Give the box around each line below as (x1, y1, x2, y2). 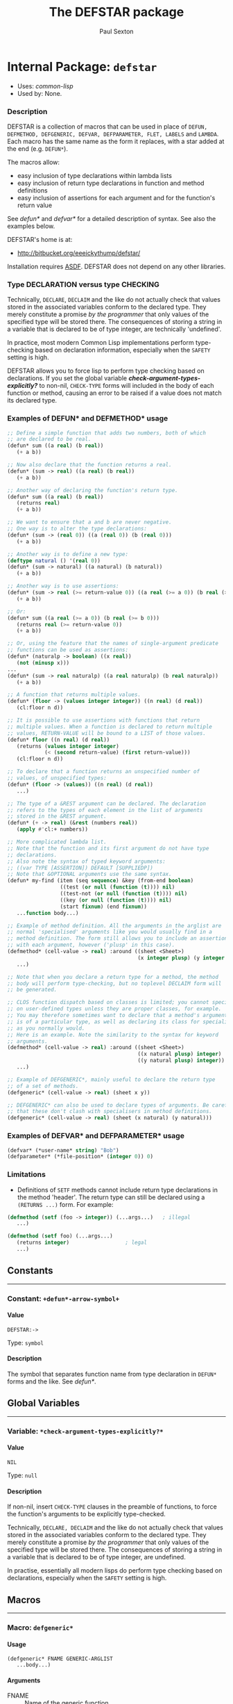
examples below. (7, 222, 55, 230)
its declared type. (7, 396, 58, 405)
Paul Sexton (99, 27, 134, 35)
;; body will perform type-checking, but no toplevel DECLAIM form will (7, 980, 222, 987)
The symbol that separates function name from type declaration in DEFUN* (7, 1370, 217, 1379)
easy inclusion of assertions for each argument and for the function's (17, 193, 216, 202)
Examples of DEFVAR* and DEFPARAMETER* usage (7, 1131, 185, 1141)
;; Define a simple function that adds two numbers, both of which (7, 429, 207, 437)
